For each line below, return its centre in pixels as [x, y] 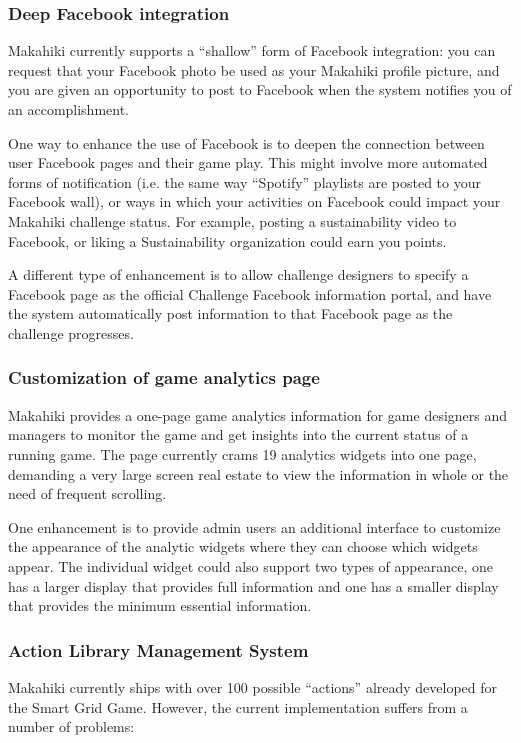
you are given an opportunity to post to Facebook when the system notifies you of [260, 89]
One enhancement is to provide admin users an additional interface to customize [254, 526]
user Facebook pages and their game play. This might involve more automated [248, 162]
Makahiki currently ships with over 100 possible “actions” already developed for [253, 686]
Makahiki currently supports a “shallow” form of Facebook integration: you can [252, 50]
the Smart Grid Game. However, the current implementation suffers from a [238, 706]
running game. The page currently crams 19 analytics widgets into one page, [242, 453]
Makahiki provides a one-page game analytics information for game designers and [258, 414]
